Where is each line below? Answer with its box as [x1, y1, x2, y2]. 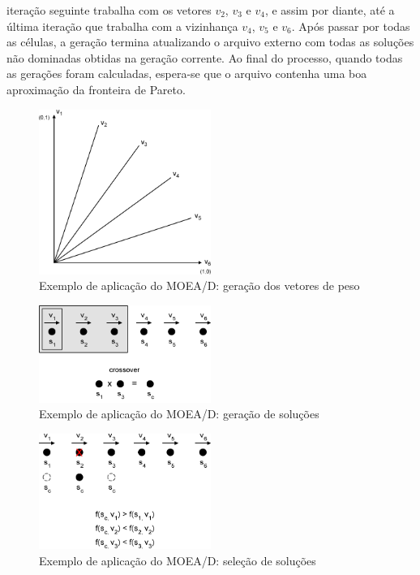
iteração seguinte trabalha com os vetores [6, 2, 212, 18]
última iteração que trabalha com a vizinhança [6, 17, 238, 34]
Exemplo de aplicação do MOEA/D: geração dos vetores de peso [39, 277, 360, 294]
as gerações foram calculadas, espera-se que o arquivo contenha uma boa [6, 65, 367, 82]
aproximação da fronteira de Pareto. [6, 80, 186, 97]
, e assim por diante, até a [264, 2, 395, 18]
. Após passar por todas [291, 17, 410, 34]
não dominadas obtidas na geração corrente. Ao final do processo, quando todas [6, 49, 403, 66]
